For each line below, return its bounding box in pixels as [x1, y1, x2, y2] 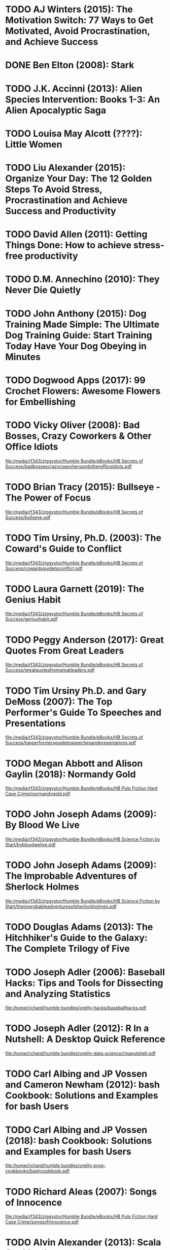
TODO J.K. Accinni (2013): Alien [5, 83, 143, 94]
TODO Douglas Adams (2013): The [5, 921, 153, 933]
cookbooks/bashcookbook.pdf [5, 1168, 70, 1174]
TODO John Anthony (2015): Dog [5, 307, 147, 319]
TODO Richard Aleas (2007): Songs [5, 1186, 157, 1197]
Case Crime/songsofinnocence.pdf [5, 1219, 79, 1225]
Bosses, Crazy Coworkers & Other [5, 430, 152, 441]
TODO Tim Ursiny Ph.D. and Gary [5, 685, 147, 696]
